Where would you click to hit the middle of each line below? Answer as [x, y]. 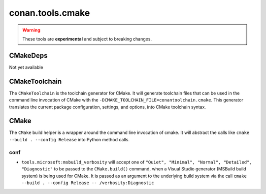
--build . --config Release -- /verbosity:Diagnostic [88, 183]
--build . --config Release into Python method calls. [69, 139]
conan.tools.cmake [50, 13]
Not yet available [26, 67]
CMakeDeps [28, 55]
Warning [31, 30]
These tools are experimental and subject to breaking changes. [87, 39]
